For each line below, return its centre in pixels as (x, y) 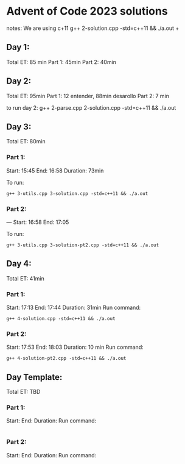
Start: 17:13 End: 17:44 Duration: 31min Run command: (74, 308)
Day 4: (19, 264)
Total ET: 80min (26, 141)
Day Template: (34, 377)
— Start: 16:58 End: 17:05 (38, 222)
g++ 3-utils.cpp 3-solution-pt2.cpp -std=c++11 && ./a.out (83, 245)
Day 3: (19, 127)
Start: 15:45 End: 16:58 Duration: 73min (55, 170)
